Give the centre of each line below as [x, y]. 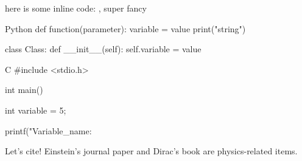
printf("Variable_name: [48, 130]
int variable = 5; [36, 110]
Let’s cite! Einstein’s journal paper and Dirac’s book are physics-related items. [151, 151]
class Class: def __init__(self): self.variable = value [103, 49]
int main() [24, 90]
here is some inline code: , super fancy [76, 8]
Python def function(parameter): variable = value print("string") [125, 28]
